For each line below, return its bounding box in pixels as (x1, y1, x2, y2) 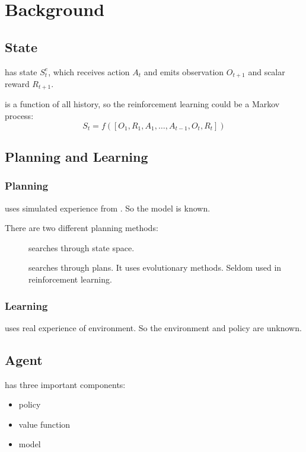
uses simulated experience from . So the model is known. (5, 201, 211, 214)
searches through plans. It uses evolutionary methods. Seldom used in (28, 261, 282, 274)
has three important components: (5, 378, 126, 390)
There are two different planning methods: (5, 222, 158, 234)
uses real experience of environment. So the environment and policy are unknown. (5, 321, 302, 334)
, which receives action (48, 65, 130, 78)
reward (5, 78, 30, 90)
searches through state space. (28, 241, 135, 254)
